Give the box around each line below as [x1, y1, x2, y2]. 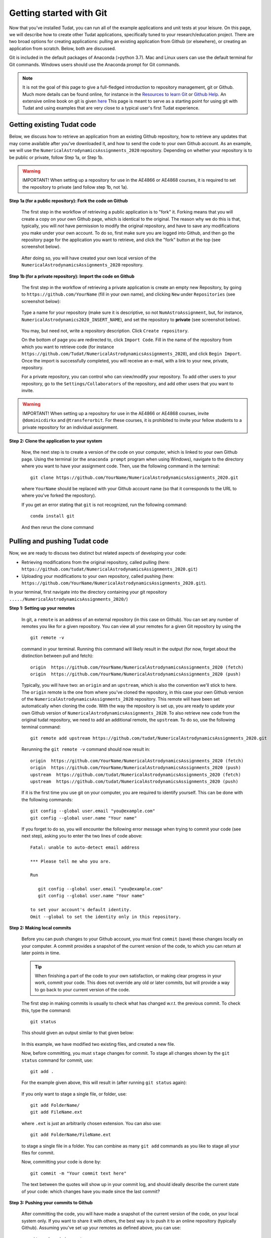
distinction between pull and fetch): [21, 653, 94, 659]
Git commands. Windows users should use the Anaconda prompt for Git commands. [9, 61, 180, 67]
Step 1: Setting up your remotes [9, 605, 75, 611]
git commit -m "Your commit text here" [30, 1170, 127, 1176]
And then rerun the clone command [21, 524, 94, 530]
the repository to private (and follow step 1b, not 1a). [22, 184, 128, 190]
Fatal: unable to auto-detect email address [30, 844, 140, 850]
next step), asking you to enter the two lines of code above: [21, 833, 143, 839]
